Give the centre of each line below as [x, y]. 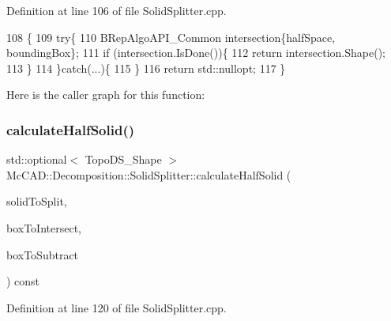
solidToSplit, [37, 201]
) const [23, 281]
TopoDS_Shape [123, 159]
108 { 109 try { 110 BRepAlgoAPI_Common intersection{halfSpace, [171, 37]
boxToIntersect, [44, 227]
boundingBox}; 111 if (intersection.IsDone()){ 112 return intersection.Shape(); [196, 53]
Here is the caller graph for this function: [106, 94]
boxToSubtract [43, 254]
